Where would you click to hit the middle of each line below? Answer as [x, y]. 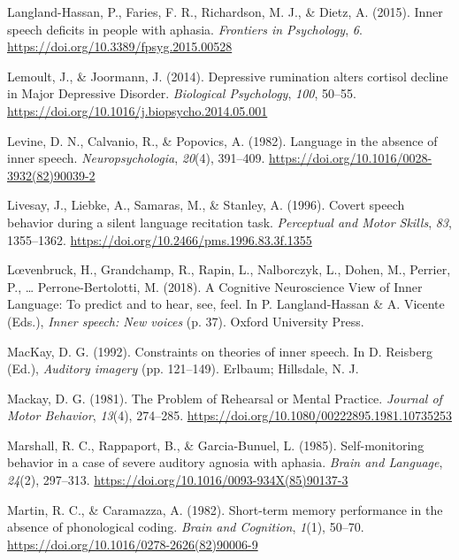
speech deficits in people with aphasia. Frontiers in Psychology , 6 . [185, 29]
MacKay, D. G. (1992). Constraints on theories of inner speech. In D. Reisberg [220, 351]
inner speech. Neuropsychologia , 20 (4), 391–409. [136, 158]
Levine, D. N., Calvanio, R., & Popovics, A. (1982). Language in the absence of [222, 140]
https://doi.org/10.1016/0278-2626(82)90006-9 [133, 544]
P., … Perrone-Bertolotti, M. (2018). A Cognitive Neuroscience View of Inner [215, 286]
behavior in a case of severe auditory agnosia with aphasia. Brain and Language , [225, 462]
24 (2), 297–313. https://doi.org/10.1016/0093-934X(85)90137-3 [178, 480]
